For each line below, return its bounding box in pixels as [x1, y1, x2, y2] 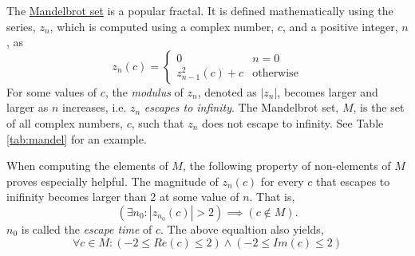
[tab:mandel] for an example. [6, 130, 147, 147]
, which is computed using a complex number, [49, 18, 275, 34]
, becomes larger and [277, 83, 378, 100]
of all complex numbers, [6, 114, 123, 131]
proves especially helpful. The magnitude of [6, 172, 219, 189]
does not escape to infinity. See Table [202, 114, 384, 131]
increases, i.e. [62, 99, 127, 116]
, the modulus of [105, 83, 184, 100]
